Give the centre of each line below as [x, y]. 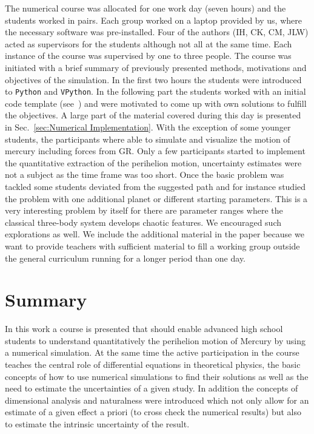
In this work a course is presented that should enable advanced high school [144, 329]
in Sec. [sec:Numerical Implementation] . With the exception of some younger [148, 127]
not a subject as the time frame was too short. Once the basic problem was [145, 175]
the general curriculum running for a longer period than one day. [125, 258]
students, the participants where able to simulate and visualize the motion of [148, 139]
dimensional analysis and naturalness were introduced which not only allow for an [157, 400]
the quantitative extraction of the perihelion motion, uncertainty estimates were [153, 162]
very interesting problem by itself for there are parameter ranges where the [144, 210]
